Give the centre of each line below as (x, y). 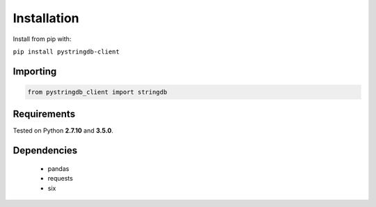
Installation (46, 18)
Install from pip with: (42, 39)
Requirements (44, 114)
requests (60, 179)
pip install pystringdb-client (66, 51)
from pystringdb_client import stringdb (97, 92)
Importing (35, 71)
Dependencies (45, 150)
